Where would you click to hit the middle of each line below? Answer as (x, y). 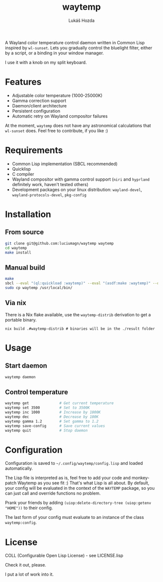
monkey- (140, 478)
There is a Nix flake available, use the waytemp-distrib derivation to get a (78, 314)
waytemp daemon (20, 377)
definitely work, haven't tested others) (50, 184)
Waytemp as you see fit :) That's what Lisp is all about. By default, (83, 483)
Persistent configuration (36, 111)
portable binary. (21, 320)
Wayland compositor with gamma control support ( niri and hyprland (81, 179)
